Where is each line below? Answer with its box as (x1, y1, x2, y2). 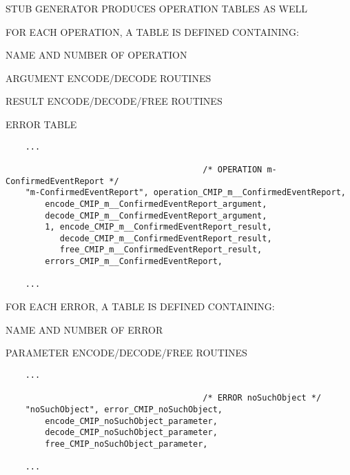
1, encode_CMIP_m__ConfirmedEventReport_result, (45, 222, 272, 232)
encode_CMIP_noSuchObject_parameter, (45, 416, 218, 426)
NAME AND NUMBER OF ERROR (6, 322, 163, 336)
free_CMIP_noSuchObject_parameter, (45, 438, 208, 449)
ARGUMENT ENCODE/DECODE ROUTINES (6, 70, 212, 85)
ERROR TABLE (6, 117, 77, 131)
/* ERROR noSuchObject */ (203, 393, 322, 403)
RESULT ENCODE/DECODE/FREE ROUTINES (6, 94, 223, 108)
